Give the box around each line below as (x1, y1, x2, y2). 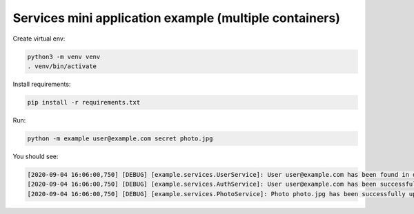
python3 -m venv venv (27, 52, 101, 61)
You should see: (12, 152, 59, 160)
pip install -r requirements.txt (27, 98, 141, 106)
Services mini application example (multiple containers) (12, 10, 341, 25)
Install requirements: (12, 80, 71, 88)
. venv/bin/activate (27, 62, 97, 70)
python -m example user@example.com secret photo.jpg (27, 134, 213, 142)
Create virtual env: (12, 34, 66, 43)
